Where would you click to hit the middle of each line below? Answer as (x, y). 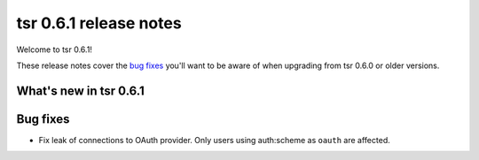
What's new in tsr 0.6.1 (81, 91)
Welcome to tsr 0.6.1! (55, 50)
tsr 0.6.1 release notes (99, 23)
